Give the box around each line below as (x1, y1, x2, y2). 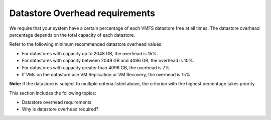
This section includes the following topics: (9, 90, 96, 96)
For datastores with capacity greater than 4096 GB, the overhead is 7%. (22, 64, 171, 70)
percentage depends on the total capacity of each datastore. (9, 32, 135, 38)
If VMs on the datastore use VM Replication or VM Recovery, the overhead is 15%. (22, 71, 192, 77)
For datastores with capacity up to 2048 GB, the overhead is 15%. (22, 50, 158, 56)
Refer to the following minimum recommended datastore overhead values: (9, 41, 163, 47)
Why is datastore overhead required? (22, 106, 99, 112)
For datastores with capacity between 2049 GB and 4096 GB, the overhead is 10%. (22, 58, 194, 64)
